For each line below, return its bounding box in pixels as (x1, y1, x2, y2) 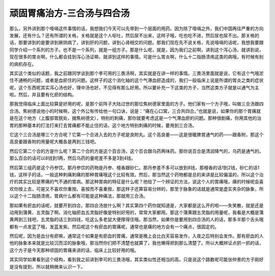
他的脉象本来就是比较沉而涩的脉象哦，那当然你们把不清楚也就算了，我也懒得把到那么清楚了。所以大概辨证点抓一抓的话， (9, 240, 264, 246)
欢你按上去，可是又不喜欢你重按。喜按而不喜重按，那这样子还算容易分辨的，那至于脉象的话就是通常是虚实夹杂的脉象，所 (9, 186, 264, 192)
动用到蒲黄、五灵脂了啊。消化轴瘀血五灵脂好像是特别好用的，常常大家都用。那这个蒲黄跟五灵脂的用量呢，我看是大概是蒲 (9, 209, 264, 216)
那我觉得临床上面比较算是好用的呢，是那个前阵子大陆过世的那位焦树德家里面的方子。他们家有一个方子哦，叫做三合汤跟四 (9, 101, 264, 107)
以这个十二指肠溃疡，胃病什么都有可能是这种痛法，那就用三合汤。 (9, 193, 148, 199)
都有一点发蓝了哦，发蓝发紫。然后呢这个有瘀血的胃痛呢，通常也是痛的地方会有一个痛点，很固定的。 (9, 224, 219, 230)
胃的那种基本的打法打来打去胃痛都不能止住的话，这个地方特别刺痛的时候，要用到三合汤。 (9, 122, 197, 128)
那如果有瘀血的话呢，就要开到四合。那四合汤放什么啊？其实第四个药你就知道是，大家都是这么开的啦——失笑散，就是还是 (9, 202, 264, 208)
